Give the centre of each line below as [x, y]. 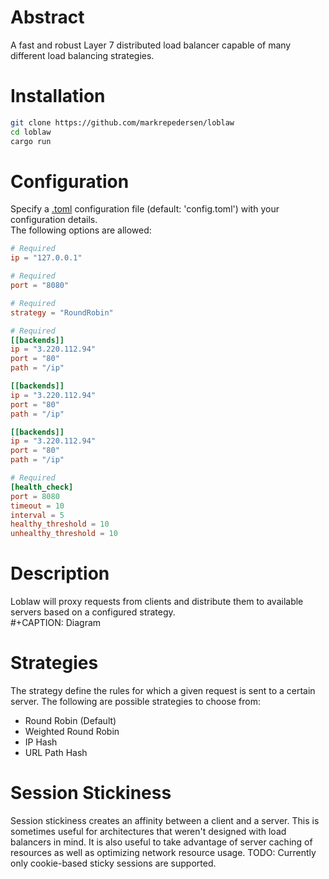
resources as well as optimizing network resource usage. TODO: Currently [163, 852]
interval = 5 [37, 515]
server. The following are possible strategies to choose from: [135, 702]
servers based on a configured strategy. [93, 612]
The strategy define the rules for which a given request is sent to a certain [163, 691]
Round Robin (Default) [70, 721]
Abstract [47, 17]
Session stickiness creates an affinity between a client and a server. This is [165, 820]
